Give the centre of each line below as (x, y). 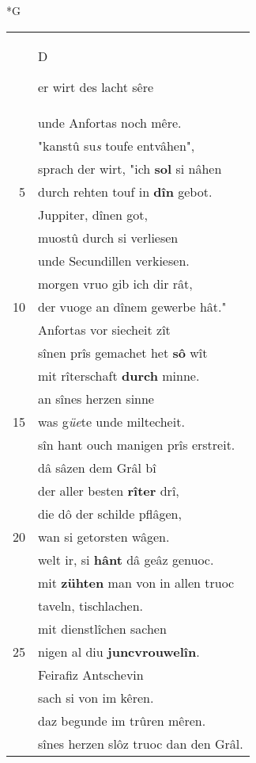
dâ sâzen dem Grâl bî (97, 467)
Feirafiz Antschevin (91, 674)
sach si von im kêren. (96, 697)
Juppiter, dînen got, (93, 214)
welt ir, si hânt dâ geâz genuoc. (126, 559)
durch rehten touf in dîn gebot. (125, 191)
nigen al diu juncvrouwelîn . (119, 651)
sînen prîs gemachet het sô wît (123, 352)
